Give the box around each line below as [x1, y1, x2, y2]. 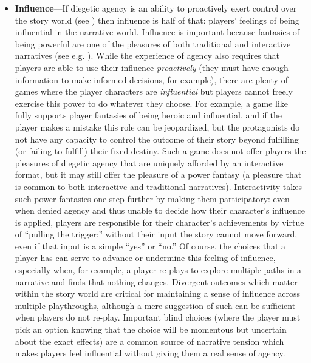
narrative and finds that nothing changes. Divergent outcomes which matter [15, 275, 298, 288]
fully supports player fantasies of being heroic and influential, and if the [15, 109, 282, 121]
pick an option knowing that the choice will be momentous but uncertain [15, 323, 287, 336]
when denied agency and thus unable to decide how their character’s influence [15, 204, 305, 217]
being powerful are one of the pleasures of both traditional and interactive [15, 37, 291, 50]
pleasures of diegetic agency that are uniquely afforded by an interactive [15, 156, 284, 169]
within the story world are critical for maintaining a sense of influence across [15, 287, 301, 300]
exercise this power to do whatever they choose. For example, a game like [15, 97, 289, 109]
